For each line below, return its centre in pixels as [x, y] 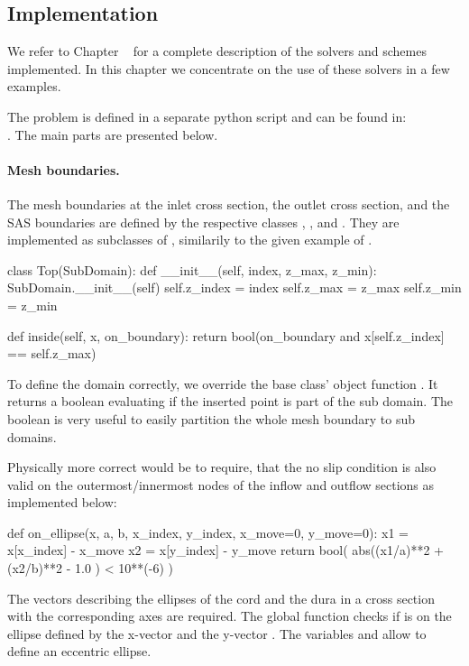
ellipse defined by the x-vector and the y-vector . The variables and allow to [217, 633]
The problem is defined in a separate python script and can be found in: [207, 116]
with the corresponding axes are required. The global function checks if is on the [230, 616]
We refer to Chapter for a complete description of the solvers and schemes [217, 51]
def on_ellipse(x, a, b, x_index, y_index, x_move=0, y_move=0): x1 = [208, 532]
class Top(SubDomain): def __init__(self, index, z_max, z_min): [192, 269]
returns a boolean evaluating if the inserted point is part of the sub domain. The [230, 401]
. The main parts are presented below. [113, 134]
